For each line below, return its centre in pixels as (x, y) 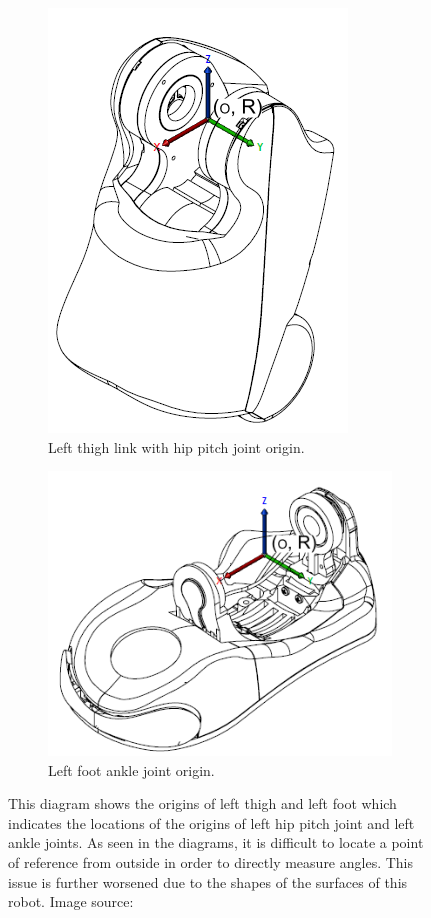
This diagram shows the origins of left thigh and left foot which (202, 803)
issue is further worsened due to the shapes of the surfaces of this (208, 881)
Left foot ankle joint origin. (131, 769)
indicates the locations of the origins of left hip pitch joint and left (211, 822)
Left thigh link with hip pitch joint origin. (176, 446)
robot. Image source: (71, 901)
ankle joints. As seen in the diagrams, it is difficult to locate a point (216, 842)
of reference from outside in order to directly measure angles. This (211, 861)
